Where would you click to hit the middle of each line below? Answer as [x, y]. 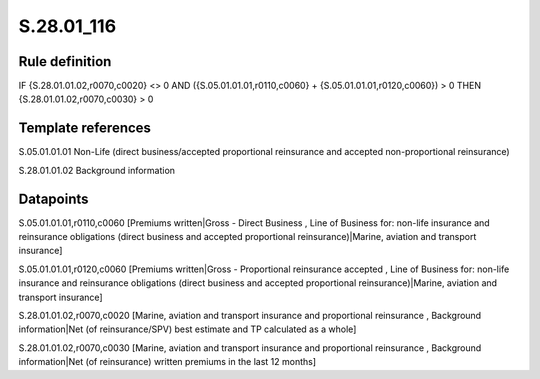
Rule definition [65, 61]
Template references [85, 128]
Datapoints [53, 198]
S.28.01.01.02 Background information [96, 170]
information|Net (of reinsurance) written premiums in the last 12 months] [167, 362]
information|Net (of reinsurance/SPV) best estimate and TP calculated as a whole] [187, 329]
